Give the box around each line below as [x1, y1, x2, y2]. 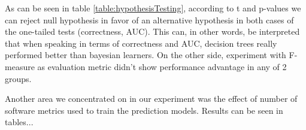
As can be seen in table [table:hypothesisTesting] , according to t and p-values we [5, 2, 301, 14]
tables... [5, 116, 34, 128]
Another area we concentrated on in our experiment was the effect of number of [5, 92, 298, 105]
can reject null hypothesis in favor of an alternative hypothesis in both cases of [5, 13, 294, 26]
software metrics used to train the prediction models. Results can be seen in [5, 104, 283, 116]
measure [5, 60, 35, 72]
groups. [5, 72, 32, 84]
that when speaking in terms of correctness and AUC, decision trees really [5, 37, 277, 49]
